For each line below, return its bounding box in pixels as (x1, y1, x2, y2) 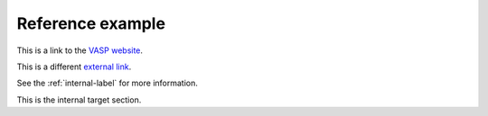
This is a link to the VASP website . (16, 45, 144, 56)
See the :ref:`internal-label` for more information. (16, 77, 199, 89)
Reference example (16, 13, 166, 33)
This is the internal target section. (16, 94, 142, 105)
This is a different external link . (16, 61, 132, 72)
